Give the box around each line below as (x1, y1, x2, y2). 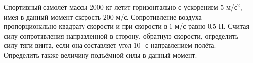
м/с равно (175, 21, 206, 31)
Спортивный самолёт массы (4, 2, 87, 12)
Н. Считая (218, 21, 249, 31)
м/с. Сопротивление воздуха (116, 11, 202, 21)
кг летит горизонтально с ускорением (106, 2, 218, 12)
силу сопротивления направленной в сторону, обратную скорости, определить (4, 30, 239, 41)
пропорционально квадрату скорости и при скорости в (4, 21, 168, 31)
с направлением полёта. (145, 40, 216, 50)
